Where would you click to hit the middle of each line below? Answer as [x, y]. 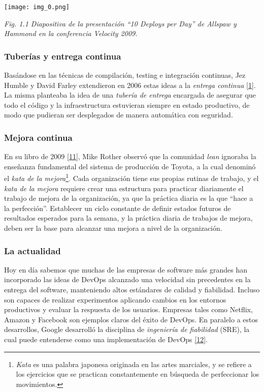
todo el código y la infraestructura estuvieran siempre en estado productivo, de [127, 104]
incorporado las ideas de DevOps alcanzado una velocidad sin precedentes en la [127, 279]
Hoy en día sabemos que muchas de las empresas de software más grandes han [126, 269]
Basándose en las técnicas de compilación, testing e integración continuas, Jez [125, 75]
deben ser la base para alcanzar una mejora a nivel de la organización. [113, 228]
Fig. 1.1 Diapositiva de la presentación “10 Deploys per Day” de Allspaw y [120, 23]
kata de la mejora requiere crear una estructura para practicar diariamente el [124, 188]
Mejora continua [38, 137]
